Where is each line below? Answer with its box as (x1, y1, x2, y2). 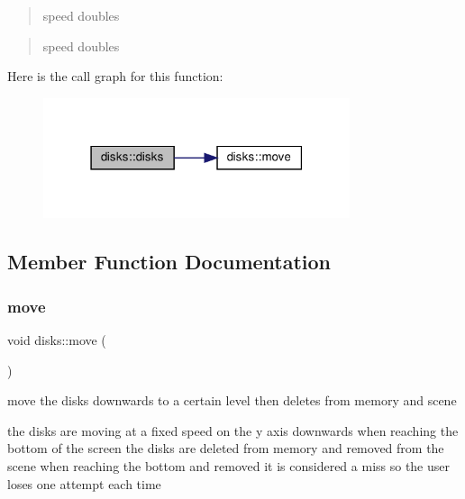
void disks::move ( (7, 330, 106, 349)
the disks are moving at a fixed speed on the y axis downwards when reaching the (7, 421, 459, 440)
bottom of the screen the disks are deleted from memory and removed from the (7, 439, 444, 458)
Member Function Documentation (7, 248, 332, 276)
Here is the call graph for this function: (7, 67, 223, 86)
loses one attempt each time (7, 474, 161, 493)
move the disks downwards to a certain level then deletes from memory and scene (7, 391, 457, 410)
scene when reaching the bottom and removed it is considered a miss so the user (7, 456, 451, 475)
